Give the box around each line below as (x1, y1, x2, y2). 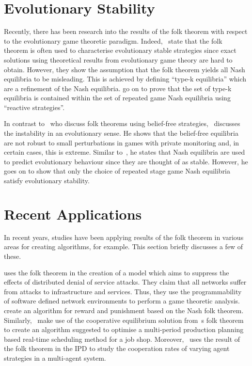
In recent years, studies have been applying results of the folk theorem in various (4, 232, 244, 242)
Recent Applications (4, 204, 142, 223)
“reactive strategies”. (4, 102, 65, 112)
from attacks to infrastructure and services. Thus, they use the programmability (4, 286, 242, 296)
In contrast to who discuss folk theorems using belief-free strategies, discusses (4, 118, 240, 128)
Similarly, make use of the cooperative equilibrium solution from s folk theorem (4, 315, 244, 325)
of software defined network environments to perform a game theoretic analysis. (4, 296, 240, 306)
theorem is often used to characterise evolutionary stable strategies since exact (4, 45, 236, 55)
